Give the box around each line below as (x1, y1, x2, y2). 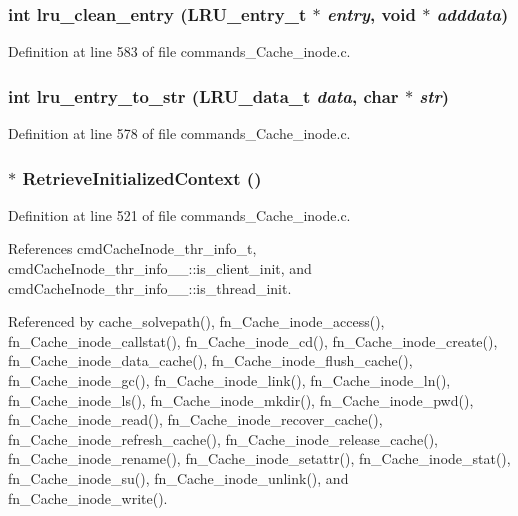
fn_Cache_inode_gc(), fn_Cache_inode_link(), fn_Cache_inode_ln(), (8, 370, 451, 390)
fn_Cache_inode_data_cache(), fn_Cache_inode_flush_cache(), (8, 350, 413, 371)
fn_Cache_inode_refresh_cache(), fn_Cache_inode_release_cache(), (8, 428, 438, 449)
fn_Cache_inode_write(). (8, 487, 168, 508)
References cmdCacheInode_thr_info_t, (8, 238, 257, 259)
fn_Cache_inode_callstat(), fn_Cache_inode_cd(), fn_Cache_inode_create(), (8, 330, 498, 351)
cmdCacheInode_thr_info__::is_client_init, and (8, 258, 312, 279)
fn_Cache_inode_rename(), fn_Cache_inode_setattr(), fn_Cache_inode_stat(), (8, 448, 511, 469)
